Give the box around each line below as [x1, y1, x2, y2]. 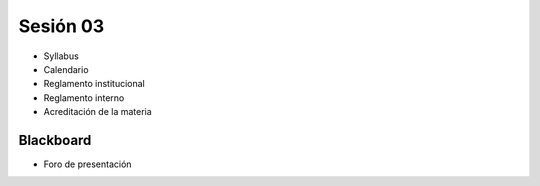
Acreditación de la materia [43, 106, 152, 118]
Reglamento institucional [43, 78, 145, 90]
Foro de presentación [43, 158, 132, 170]
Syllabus [43, 50, 79, 62]
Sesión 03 [18, 15, 105, 37]
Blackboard [18, 131, 92, 149]
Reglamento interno [43, 91, 125, 104]
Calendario [43, 63, 89, 75]
